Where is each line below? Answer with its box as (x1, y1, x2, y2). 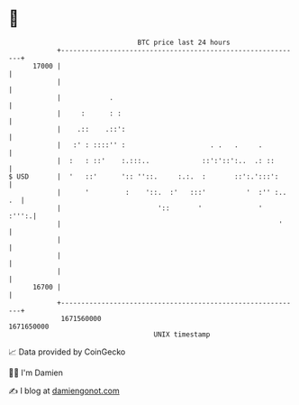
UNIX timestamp (153, 329, 211, 339)
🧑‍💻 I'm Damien (8, 367, 64, 378)
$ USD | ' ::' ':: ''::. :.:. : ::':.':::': (8, 171, 279, 181)
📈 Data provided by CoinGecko (8, 346, 126, 357)
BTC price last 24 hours (137, 38, 231, 47)
